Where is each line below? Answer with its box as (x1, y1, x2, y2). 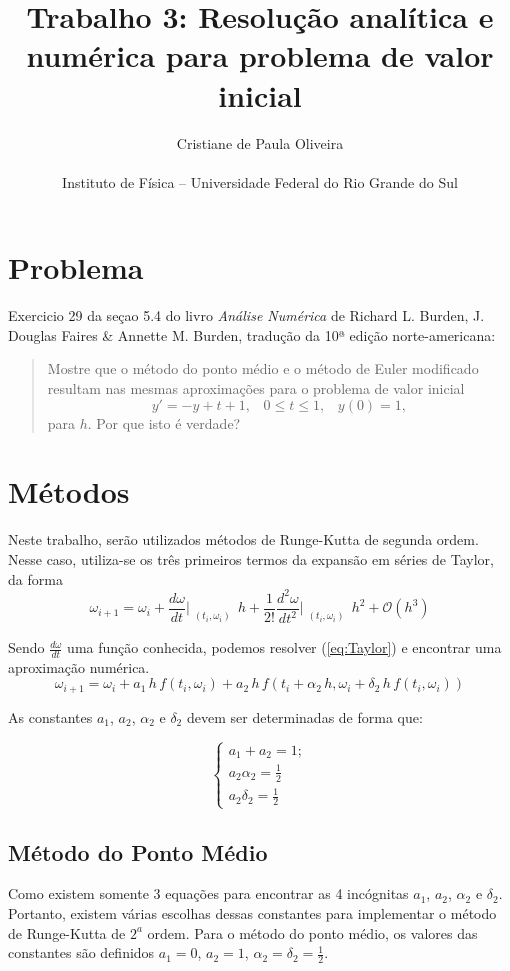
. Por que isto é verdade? (87, 412, 241, 433)
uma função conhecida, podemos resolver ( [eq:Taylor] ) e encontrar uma (67, 637, 502, 658)
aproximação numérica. (8, 656, 150, 677)
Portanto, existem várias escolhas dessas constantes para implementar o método (8, 903, 497, 924)
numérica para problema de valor (26, 35, 494, 76)
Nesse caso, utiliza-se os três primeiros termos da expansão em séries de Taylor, (8, 548, 494, 569)
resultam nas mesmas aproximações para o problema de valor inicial (47, 378, 465, 398)
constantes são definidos (8, 942, 155, 963)
